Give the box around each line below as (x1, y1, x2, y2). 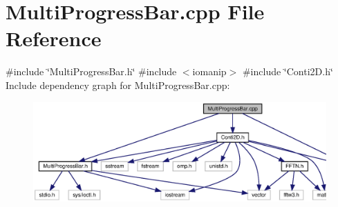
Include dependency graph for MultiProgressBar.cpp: (6, 77, 230, 92)
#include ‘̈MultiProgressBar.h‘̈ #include (6, 64, 177, 79)
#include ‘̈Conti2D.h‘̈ (242, 64, 333, 79)
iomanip (192, 64, 227, 79)
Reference (6, 24, 102, 52)
